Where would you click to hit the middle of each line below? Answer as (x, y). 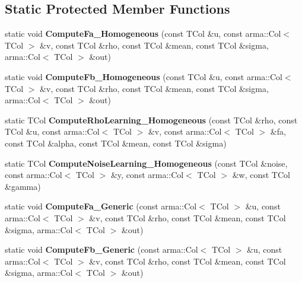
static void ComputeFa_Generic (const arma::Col (101, 206)
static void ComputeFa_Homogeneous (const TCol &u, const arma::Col (143, 34)
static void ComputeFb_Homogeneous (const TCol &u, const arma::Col (144, 76)
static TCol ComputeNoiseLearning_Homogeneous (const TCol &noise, (146, 163)
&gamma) (23, 186)
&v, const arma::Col (185, 131)
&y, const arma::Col (147, 175)
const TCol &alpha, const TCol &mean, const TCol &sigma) (116, 143)
